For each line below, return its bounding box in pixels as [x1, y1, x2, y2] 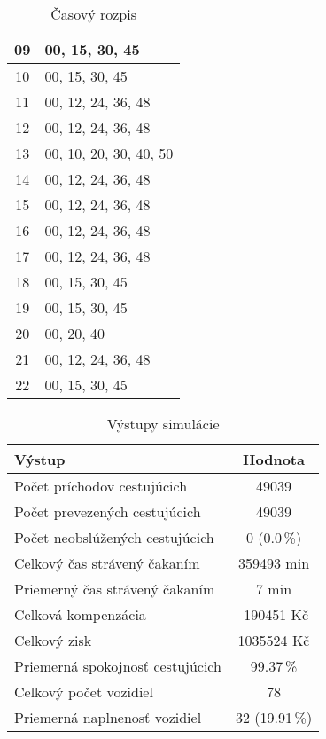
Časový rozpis [50, 4, 136, 24]
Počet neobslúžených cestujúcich [14, 527, 214, 547]
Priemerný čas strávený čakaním [14, 578, 215, 599]
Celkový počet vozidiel [14, 681, 153, 702]
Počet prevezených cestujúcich [14, 501, 201, 522]
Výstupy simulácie [106, 413, 220, 434]
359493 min [238, 553, 310, 573]
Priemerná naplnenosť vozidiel [14, 707, 202, 727]
